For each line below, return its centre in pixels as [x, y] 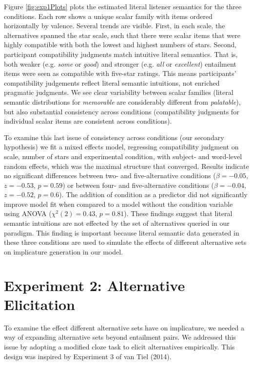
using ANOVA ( [28, 213]
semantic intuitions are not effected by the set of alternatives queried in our [117, 223]
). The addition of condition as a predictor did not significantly [153, 194]
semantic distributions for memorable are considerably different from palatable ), [122, 101]
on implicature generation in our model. [63, 251]
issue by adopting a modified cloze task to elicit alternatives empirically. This [119, 346]
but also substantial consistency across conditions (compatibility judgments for [122, 111]
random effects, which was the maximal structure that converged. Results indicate [126, 166]
